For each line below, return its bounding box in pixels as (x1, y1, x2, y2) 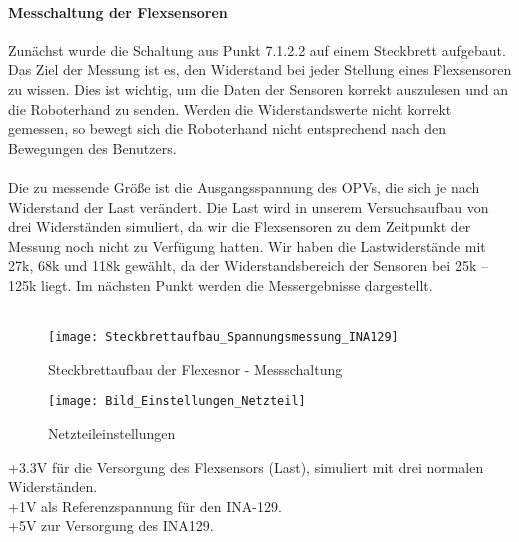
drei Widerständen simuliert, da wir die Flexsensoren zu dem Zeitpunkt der (8, 216, 471, 237)
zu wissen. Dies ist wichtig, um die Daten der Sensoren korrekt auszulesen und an (8, 78, 508, 99)
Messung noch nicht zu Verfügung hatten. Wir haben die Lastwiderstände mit (8, 235, 486, 256)
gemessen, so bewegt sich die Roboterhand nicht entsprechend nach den (8, 118, 447, 139)
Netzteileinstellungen (48, 423, 176, 444)
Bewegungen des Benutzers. (8, 137, 177, 158)
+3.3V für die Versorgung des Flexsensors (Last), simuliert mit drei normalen (8, 456, 484, 477)
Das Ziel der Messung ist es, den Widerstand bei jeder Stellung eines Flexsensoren (8, 59, 512, 80)
